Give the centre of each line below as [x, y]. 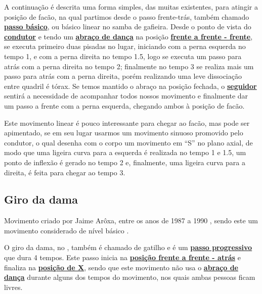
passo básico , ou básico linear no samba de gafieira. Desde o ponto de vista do [128, 27]
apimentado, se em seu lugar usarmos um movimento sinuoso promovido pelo [124, 133]
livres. [13, 287]
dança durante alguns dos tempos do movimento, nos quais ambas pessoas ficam [130, 277]
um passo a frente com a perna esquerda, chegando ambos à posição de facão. [124, 105]
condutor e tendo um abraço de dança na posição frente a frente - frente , [128, 36]
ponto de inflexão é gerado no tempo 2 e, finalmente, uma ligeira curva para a [125, 162]
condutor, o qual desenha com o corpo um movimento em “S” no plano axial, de [128, 142]
